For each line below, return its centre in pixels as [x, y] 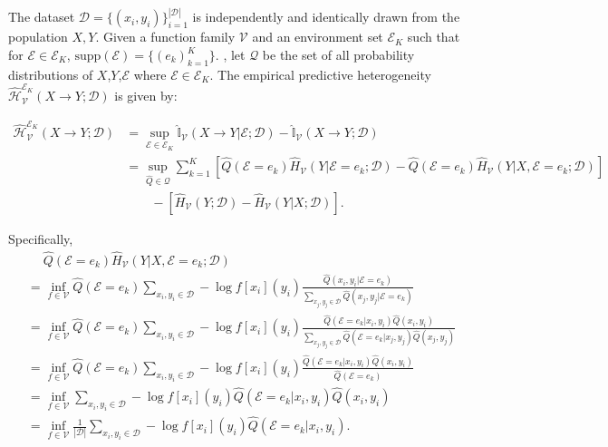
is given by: [146, 96]
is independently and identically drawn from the [326, 17]
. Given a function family [165, 37]
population [38, 37]
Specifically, [41, 238]
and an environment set [318, 37]
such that [434, 37]
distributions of [51, 74]
